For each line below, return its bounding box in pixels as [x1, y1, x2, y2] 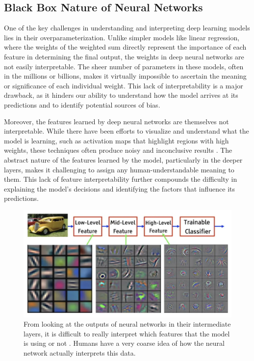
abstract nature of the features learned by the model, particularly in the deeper [4, 154, 243, 165]
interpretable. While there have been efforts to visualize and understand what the [4, 126, 249, 136]
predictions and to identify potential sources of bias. [4, 99, 160, 110]
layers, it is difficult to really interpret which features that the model [24, 328, 230, 338]
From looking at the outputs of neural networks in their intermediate [24, 319, 231, 329]
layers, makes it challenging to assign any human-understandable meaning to [4, 164, 234, 174]
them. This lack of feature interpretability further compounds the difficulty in [4, 174, 237, 184]
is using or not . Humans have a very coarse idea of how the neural [24, 338, 225, 348]
